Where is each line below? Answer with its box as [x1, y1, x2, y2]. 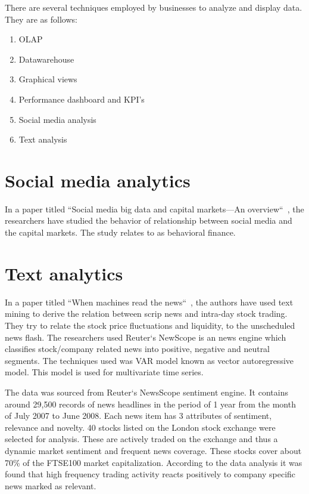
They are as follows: [5, 13, 77, 25]
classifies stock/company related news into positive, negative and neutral [5, 342, 270, 355]
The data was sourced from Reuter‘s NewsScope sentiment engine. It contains [5, 385, 288, 398]
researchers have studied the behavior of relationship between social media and [5, 214, 292, 227]
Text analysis [18, 133, 67, 146]
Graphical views [18, 73, 77, 85]
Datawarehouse [18, 53, 74, 65]
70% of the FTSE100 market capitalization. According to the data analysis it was [5, 456, 302, 468]
